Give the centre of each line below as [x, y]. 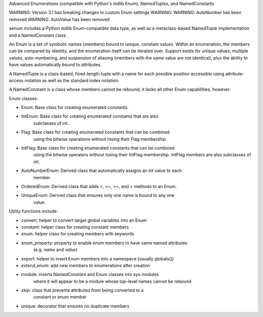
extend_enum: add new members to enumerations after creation [86, 265]
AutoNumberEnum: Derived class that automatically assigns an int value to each [102, 170]
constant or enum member [60, 297]
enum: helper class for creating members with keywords [78, 234]
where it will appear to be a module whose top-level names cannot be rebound [113, 281]
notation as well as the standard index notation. [72, 80]
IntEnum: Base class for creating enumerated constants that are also [90, 116]
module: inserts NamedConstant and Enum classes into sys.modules [90, 275]
